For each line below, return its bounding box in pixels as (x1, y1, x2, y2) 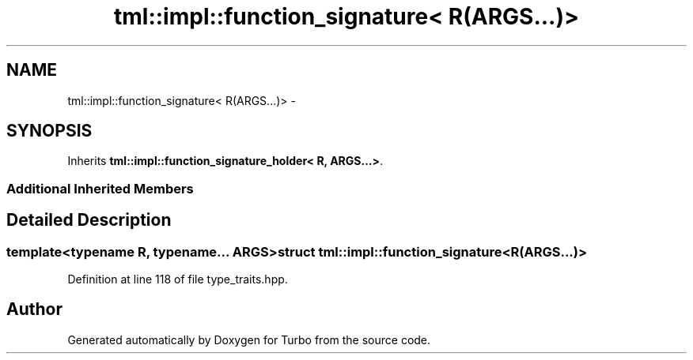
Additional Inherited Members (6, 180, 194, 197)
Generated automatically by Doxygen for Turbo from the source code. (67, 332, 431, 347)
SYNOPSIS (6, 121, 93, 141)
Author (6, 299, 62, 320)
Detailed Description (6, 210, 172, 231)
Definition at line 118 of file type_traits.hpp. (67, 272, 288, 287)
